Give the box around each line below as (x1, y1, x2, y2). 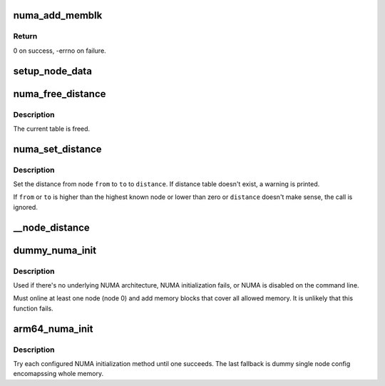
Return (13, 31, 38, 41)
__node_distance (13, 221, 91, 233)
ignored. (13, 203, 38, 211)
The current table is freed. (13, 124, 91, 133)
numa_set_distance (13, 143, 103, 155)
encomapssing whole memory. (13, 370, 103, 378)
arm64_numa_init (13, 322, 93, 335)
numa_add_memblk (13, 9, 103, 21)
